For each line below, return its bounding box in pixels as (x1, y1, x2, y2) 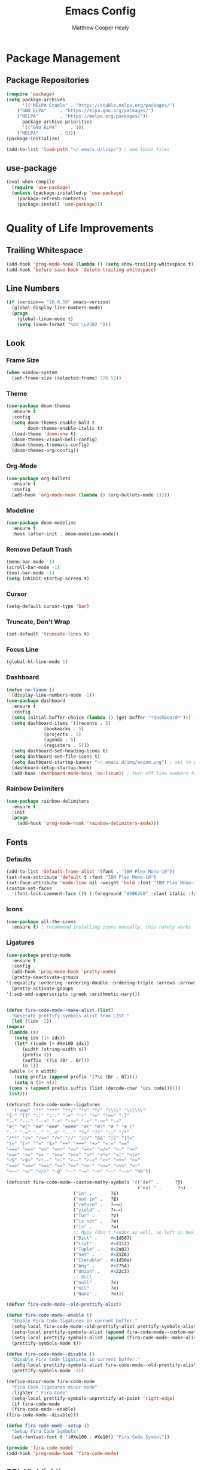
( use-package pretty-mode (6, 952, 71, 958)
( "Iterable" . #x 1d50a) (72, 1257, 133, 1263)
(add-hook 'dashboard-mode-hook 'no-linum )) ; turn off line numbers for (11, 770, 199, 776)
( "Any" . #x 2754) (72, 1263, 130, 1269)
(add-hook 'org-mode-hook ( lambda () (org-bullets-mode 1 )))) (11, 492, 170, 498)
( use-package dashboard (6, 698, 66, 704)
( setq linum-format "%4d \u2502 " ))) (17, 321, 111, 327)
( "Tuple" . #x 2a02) (72, 1246, 130, 1252)
